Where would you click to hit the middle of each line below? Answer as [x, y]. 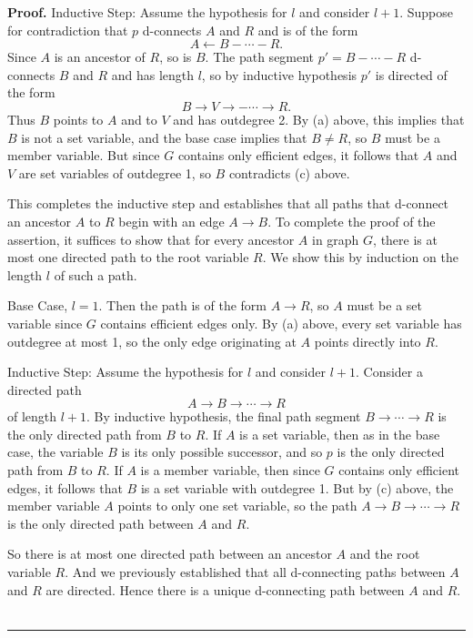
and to [139, 119]
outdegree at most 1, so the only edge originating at [152, 341]
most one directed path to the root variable [128, 257]
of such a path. [96, 274]
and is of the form [308, 30]
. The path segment [260, 57]
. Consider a [389, 372]
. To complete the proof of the [352, 221]
